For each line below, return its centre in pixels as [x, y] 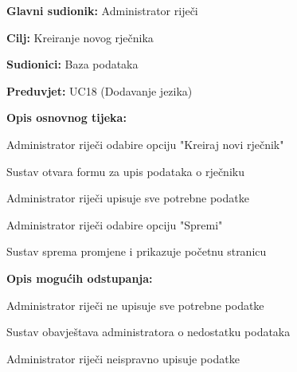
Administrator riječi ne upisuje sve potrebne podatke [135, 305]
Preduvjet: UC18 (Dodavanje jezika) [100, 90]
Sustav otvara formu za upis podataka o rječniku [125, 171]
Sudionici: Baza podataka [72, 64]
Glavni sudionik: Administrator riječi [102, 10]
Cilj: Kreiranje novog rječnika [80, 37]
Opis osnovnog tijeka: [66, 117]
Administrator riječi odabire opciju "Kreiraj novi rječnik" [145, 144]
